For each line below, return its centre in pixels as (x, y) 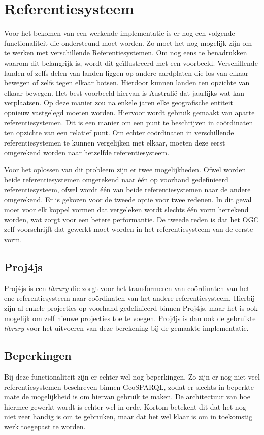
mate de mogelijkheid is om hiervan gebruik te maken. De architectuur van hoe (127, 397)
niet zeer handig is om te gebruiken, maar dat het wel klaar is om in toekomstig (128, 416)
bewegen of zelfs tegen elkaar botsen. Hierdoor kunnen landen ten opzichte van (127, 83)
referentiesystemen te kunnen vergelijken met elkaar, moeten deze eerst (115, 142)
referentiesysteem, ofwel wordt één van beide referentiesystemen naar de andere (127, 190)
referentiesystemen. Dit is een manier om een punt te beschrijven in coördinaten (129, 122)
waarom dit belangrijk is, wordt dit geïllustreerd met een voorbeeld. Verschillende (131, 62)
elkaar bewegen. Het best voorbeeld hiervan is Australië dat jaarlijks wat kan (124, 92)
